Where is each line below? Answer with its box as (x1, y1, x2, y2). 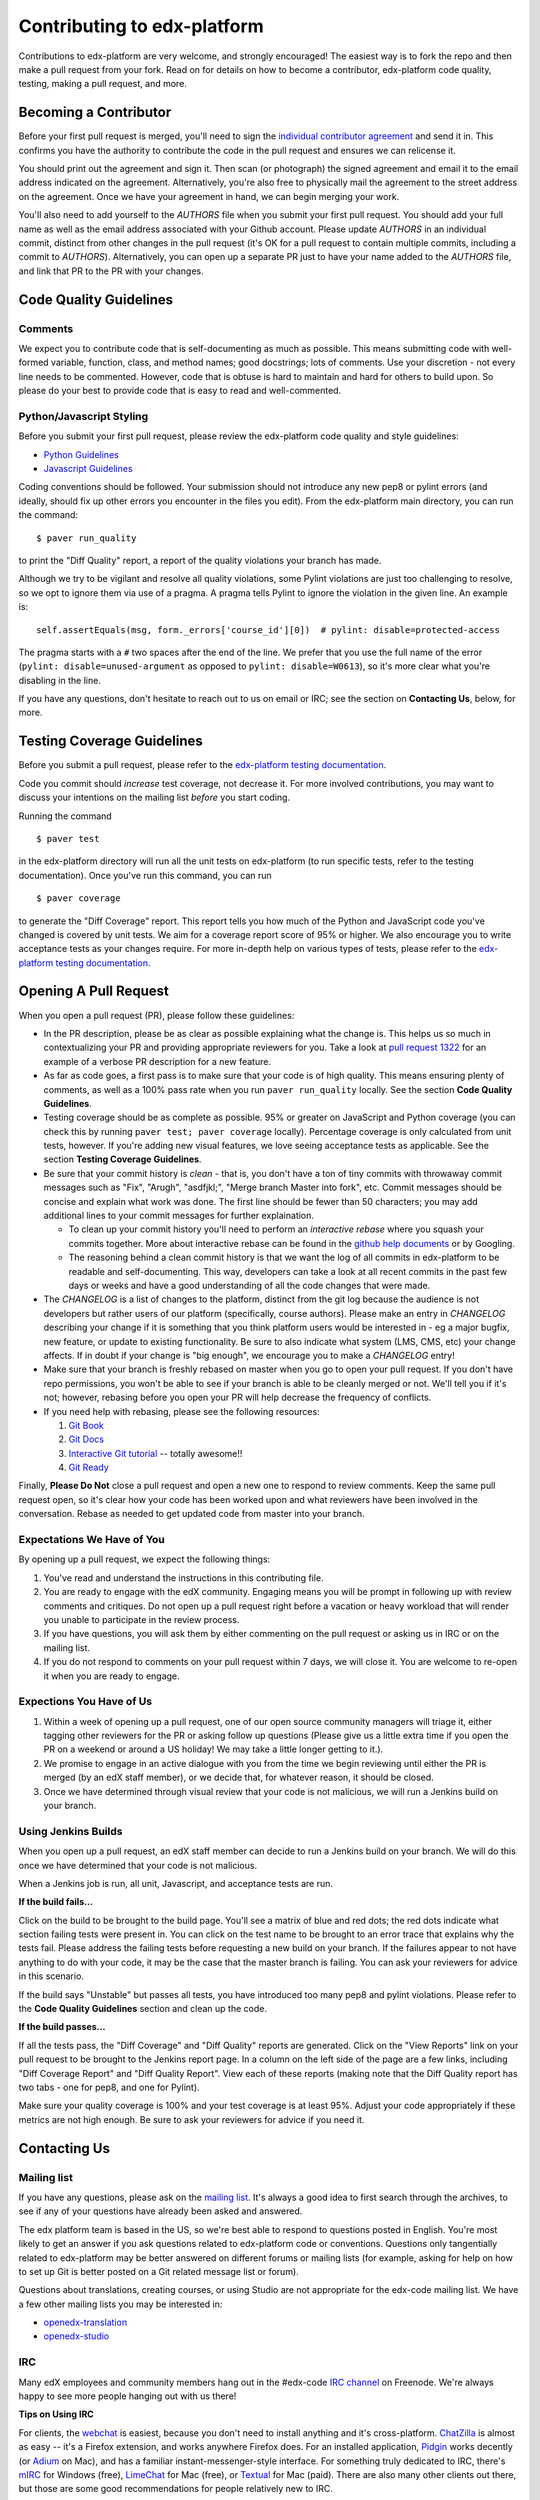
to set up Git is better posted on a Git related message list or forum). (18, 2265, 299, 2277)
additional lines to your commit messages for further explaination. (43, 1210, 315, 1222)
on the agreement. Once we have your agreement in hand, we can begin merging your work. (18, 190, 400, 202)
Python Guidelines (43, 448, 119, 460)
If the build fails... (18, 1896, 94, 1908)
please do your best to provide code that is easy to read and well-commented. (18, 385, 342, 397)
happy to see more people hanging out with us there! (18, 2390, 237, 2402)
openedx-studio (43, 2330, 110, 2342)
